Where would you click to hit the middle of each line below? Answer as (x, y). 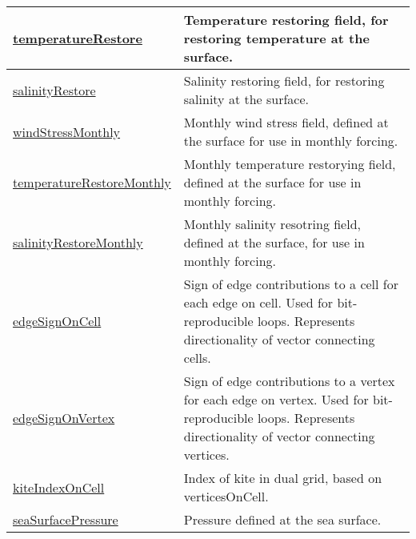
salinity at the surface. (246, 99)
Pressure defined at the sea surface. (282, 519)
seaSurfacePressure (66, 519)
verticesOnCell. (226, 496)
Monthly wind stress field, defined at (286, 122)
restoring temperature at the (276, 38)
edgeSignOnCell (57, 321)
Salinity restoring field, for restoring (284, 80)
